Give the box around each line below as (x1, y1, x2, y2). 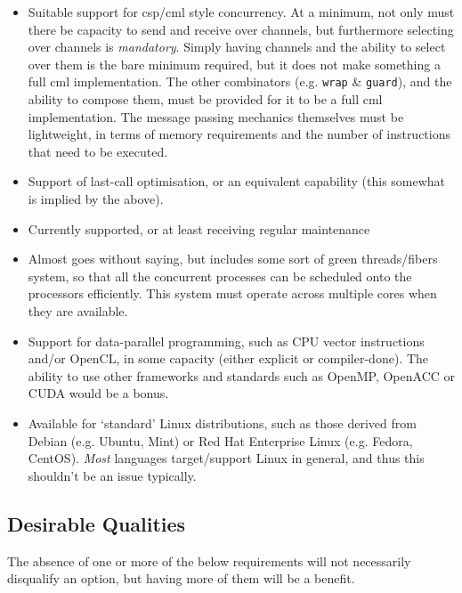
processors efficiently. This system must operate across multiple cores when (28, 284, 437, 303)
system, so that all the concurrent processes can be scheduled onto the (28, 266, 412, 285)
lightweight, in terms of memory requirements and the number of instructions (28, 125, 451, 143)
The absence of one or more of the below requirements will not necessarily (7, 551, 411, 570)
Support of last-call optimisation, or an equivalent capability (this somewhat (28, 172, 446, 191)
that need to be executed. (28, 142, 168, 160)
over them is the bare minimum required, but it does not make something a (28, 54, 441, 73)
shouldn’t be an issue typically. (28, 466, 197, 484)
